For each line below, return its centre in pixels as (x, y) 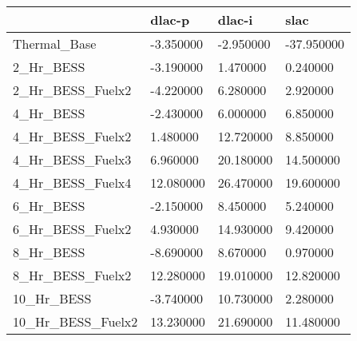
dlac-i (235, 20)
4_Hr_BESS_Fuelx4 (72, 182)
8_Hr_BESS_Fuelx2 (72, 275)
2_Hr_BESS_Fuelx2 (72, 90)
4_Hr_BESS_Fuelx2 (72, 136)
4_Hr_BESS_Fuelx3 (72, 159)
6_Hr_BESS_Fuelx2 (72, 229)
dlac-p (170, 20)
